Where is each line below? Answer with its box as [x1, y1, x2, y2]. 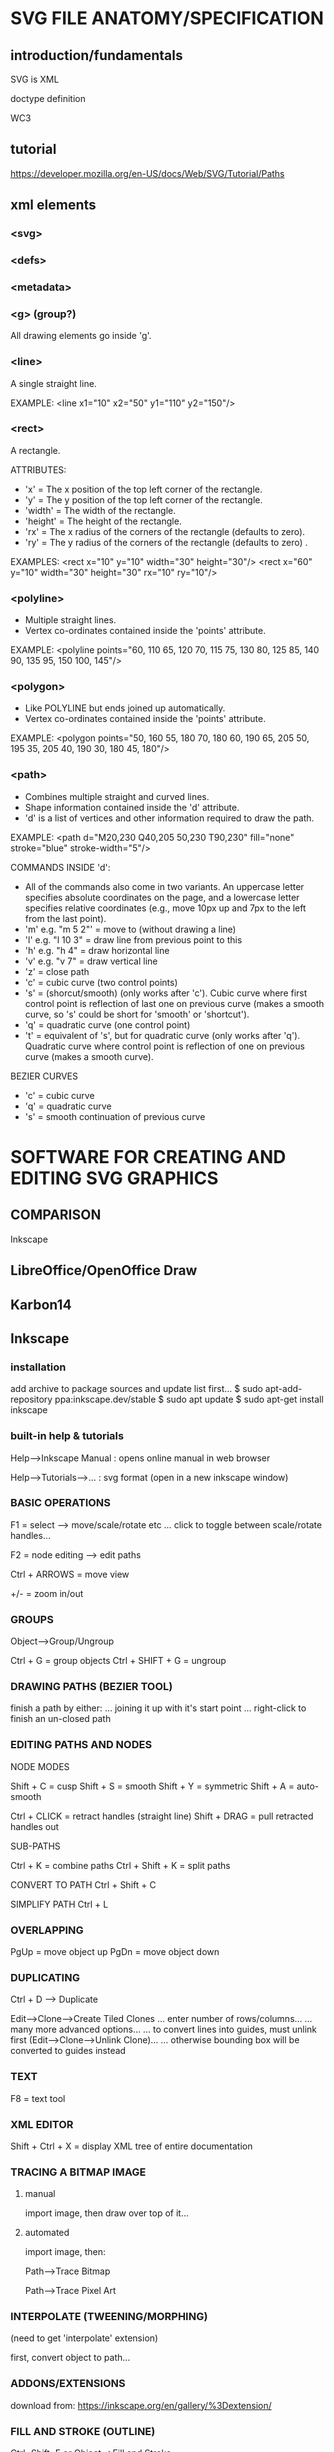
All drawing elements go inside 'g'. [10, 330, 152, 342]
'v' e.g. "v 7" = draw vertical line [24, 955, 158, 967]
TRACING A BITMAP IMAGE [10, 2165, 147, 2179]
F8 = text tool [10, 2092, 66, 2104]
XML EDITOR [10, 2117, 74, 2131]
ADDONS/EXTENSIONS [10, 2377, 126, 2391]
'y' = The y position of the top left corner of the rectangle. [24, 493, 263, 506]
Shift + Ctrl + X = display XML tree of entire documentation [10, 2140, 253, 2152]
